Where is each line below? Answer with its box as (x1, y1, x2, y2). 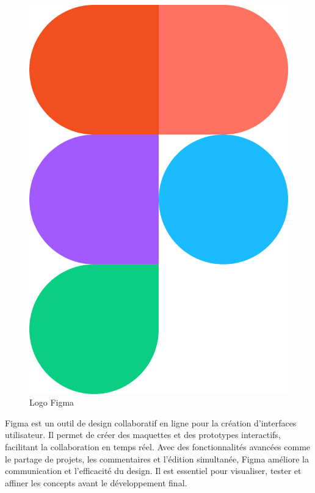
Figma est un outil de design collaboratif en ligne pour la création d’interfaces (5, 416, 297, 429)
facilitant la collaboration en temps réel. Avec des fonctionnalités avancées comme (5, 440, 311, 453)
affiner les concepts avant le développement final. (5, 476, 187, 489)
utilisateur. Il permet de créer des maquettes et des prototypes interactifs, (5, 428, 281, 441)
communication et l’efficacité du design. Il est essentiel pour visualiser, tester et (5, 464, 302, 477)
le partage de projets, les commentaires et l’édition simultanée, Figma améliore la (5, 452, 309, 465)
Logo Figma (29, 396, 74, 409)
